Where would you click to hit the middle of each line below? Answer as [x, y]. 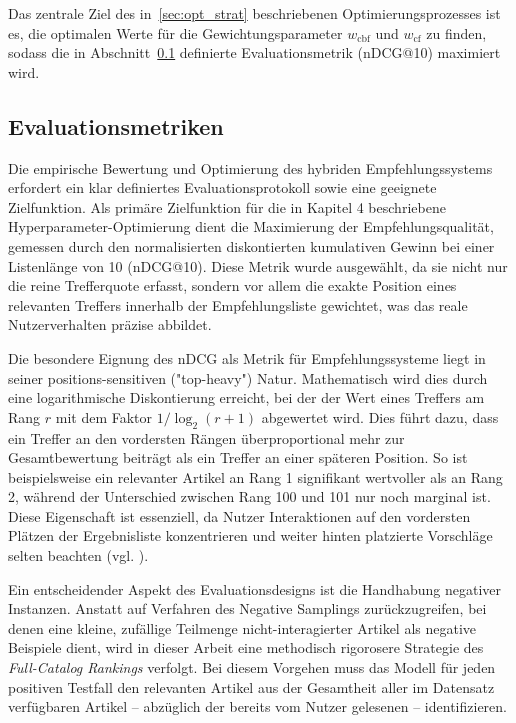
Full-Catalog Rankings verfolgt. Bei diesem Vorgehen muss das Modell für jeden [252, 667]
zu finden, [456, 32]
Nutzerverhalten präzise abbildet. [110, 324]
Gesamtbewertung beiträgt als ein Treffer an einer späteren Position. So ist [238, 457]
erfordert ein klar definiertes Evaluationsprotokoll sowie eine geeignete [222, 187]
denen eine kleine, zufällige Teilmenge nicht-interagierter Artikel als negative [242, 627]
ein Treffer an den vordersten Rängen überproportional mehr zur [206, 437]
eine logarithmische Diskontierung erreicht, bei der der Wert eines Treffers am [246, 397]
